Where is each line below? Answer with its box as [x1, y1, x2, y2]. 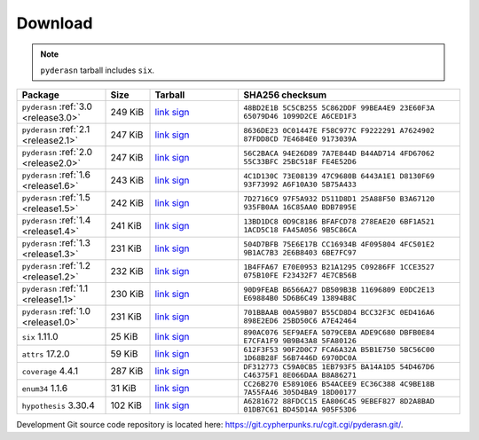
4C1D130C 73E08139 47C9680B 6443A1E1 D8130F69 [243, 171, 435, 181]
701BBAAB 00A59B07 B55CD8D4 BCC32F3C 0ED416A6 [243, 308, 435, 318]
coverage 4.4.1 [21, 365, 79, 377]
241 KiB [110, 220, 142, 232]
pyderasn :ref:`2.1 [21, 123, 90, 136]
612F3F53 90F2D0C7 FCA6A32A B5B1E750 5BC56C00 [243, 345, 435, 355]
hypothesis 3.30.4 [21, 399, 95, 412]
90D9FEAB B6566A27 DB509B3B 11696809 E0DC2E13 [243, 285, 435, 295]
